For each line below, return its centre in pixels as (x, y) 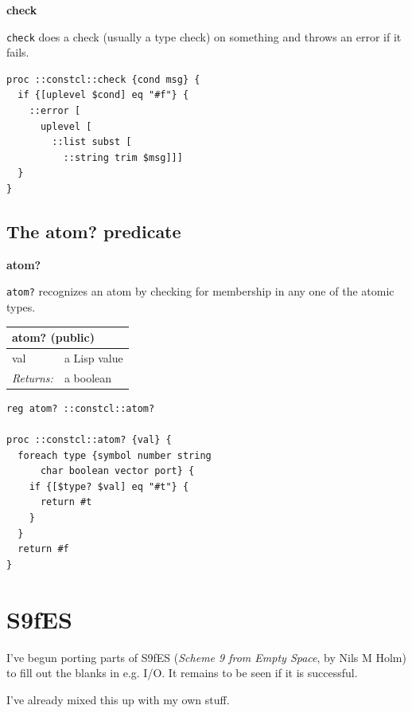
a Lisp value (93, 357)
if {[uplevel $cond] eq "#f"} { (103, 95)
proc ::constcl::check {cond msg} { (103, 79)
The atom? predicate (94, 231)
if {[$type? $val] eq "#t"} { (109, 486)
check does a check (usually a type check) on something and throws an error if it (204, 36)
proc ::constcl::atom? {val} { (89, 440)
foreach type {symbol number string (115, 455)
